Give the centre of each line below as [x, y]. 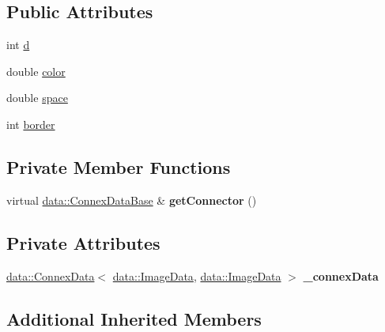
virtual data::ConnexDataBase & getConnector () [132, 200]
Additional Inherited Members [134, 318]
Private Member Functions [119, 166]
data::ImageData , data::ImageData [197, 275]
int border [31, 124]
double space [37, 98]
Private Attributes [83, 242]
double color [36, 71]
